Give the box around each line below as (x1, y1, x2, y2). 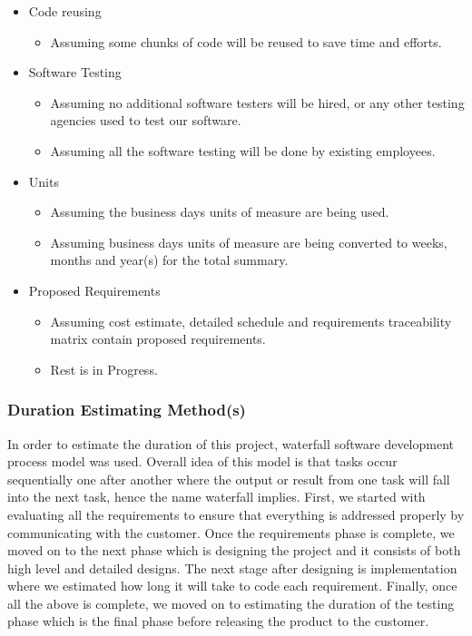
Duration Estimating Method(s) (7, 398, 246, 421)
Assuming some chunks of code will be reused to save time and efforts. (50, 32, 442, 51)
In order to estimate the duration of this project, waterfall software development (7, 434, 455, 453)
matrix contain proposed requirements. (50, 329, 266, 348)
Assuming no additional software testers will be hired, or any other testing (50, 93, 465, 112)
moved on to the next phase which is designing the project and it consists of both (7, 541, 461, 560)
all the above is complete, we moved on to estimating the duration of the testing (7, 593, 455, 612)
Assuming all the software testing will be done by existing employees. (50, 141, 436, 160)
